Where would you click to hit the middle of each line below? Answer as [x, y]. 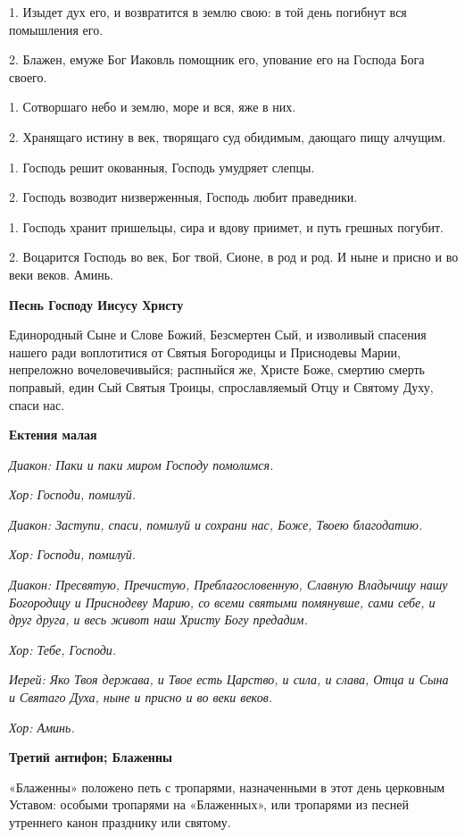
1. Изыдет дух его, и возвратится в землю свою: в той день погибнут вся [208, 12]
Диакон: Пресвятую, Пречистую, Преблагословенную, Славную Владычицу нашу [228, 585]
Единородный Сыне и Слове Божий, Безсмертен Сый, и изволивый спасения [218, 335]
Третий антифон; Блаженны [91, 757]
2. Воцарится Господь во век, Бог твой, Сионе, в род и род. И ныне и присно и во [234, 257]
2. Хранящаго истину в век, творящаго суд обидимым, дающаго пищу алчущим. [228, 136]
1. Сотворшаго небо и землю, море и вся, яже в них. [153, 107]
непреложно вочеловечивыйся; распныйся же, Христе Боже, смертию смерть [217, 369]
